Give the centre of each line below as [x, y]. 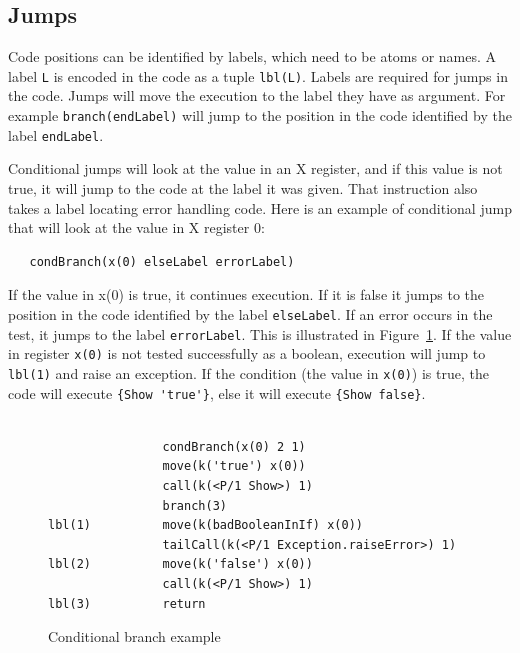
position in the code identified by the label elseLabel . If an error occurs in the [250, 313]
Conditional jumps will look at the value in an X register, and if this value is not [255, 168]
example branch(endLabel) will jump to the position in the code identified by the [260, 115]
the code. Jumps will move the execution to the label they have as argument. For [257, 95]
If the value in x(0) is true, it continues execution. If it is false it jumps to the [246, 294]
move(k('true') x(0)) [234, 466]
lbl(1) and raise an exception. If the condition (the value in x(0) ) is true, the [248, 372]
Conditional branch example [134, 636]
